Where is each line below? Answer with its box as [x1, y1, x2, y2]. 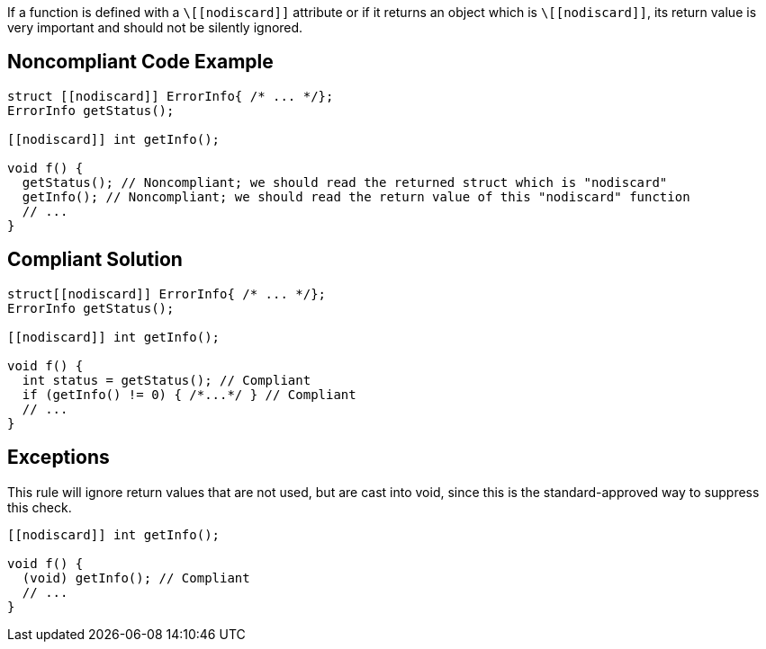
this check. [7, 499, 72, 515]
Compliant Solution [7, 248, 183, 271]
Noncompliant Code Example [7, 50, 274, 74]
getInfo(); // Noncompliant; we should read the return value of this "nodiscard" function [22, 189, 690, 204]
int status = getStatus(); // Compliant [22, 372, 311, 387]
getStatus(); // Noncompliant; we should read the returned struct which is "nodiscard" [22, 174, 668, 190]
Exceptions [7, 446, 110, 469]
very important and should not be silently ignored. [7, 20, 303, 35]
